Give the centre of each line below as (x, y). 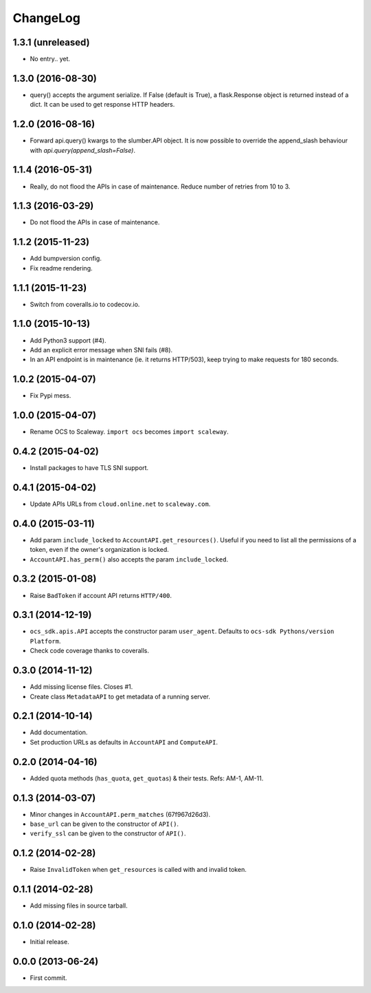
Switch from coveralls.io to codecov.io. (85, 304)
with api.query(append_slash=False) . (82, 150)
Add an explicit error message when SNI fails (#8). (101, 350)
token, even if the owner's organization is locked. (100, 550)
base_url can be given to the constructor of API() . (104, 824)
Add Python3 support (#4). (68, 340)
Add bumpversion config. (66, 259)
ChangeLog (46, 18)
